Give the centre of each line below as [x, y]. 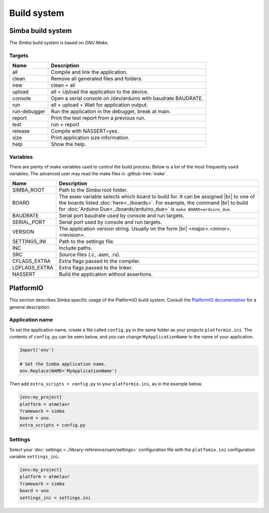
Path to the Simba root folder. [93, 190]
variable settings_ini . [34, 456]
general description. [30, 307]
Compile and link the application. [89, 72]
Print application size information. [90, 138]
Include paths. [75, 248]
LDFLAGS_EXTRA [33, 267]
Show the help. [68, 144]
